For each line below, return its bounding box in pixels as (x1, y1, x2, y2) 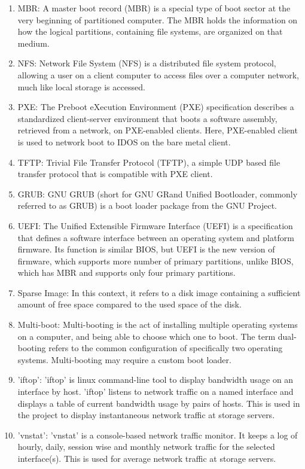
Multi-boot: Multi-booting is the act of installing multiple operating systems (17, 318, 298, 331)
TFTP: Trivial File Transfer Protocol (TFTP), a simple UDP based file (17, 156, 280, 168)
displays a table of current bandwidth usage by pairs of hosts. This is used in (17, 397, 300, 409)
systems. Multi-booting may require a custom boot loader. (17, 353, 231, 366)
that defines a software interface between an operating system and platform (17, 231, 294, 243)
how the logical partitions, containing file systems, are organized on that (17, 25, 283, 38)
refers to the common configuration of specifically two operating (48, 342, 283, 354)
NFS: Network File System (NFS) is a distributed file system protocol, (17, 57, 276, 69)
